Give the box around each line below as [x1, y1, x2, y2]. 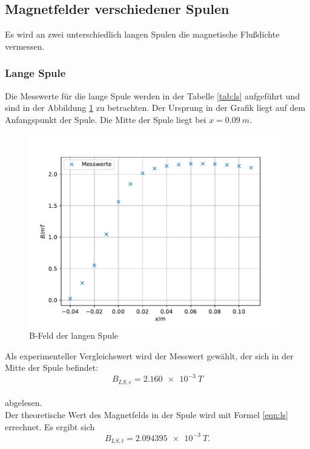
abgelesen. [5, 396, 42, 409]
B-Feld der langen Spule [29, 328, 119, 341]
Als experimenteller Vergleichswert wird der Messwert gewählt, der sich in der [5, 349, 294, 362]
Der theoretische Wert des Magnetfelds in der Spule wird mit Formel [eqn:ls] [5, 408, 288, 421]
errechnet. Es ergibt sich [5, 420, 95, 433]
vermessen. [5, 39, 45, 52]
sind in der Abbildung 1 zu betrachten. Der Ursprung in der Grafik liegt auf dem [5, 101, 306, 114]
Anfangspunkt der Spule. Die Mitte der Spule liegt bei [5, 113, 206, 125]
